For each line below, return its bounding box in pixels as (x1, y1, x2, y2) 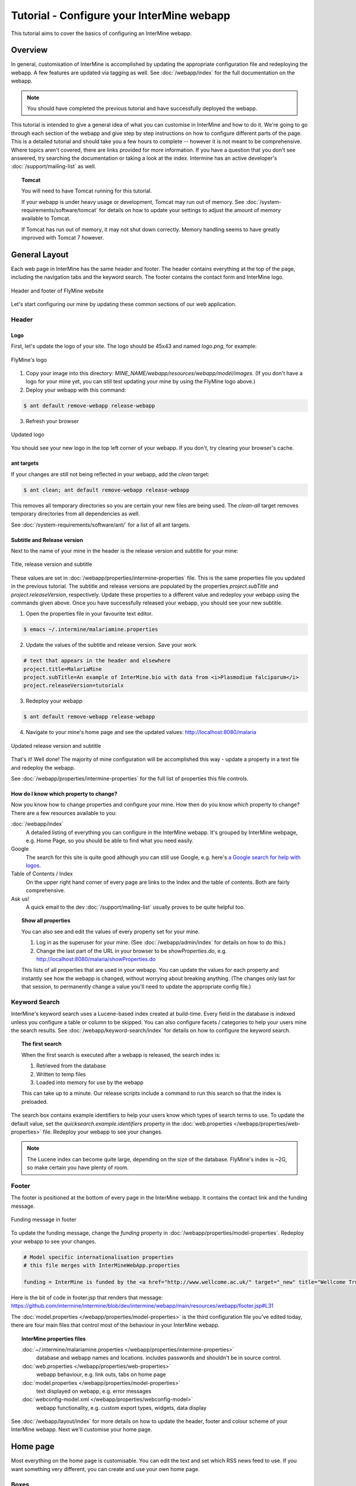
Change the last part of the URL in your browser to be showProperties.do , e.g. (36, 947, 227, 954)
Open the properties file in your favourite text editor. (26, 610, 153, 618)
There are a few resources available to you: (11, 809, 117, 817)
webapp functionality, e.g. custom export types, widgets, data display (36, 1404, 207, 1411)
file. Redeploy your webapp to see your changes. (42, 1128, 163, 1135)
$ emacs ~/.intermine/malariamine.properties (23, 626, 158, 633)
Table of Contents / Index (11, 870, 74, 877)
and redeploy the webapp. (11, 764, 75, 771)
